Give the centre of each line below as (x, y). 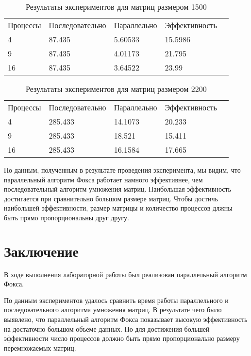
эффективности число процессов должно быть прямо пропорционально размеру (122, 338)
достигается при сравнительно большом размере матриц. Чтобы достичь (111, 198)
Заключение (41, 251)
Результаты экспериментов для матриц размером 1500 (116, 7)
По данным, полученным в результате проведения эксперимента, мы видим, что (122, 170)
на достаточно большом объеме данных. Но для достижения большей (107, 329)
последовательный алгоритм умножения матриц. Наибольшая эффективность (117, 189)
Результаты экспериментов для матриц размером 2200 (116, 89)
